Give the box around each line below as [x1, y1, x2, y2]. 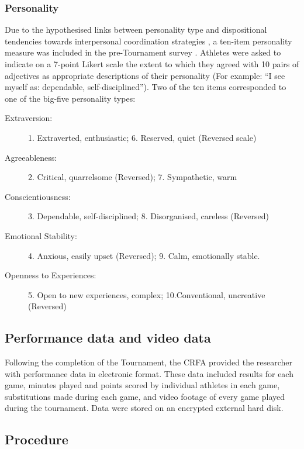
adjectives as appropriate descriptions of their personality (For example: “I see [5, 69, 285, 81]
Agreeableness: [5, 151, 57, 163]
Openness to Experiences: [5, 269, 96, 281]
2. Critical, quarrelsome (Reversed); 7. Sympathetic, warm [28, 171, 237, 183]
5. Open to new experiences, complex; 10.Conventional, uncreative [28, 288, 265, 301]
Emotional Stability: [5, 229, 77, 241]
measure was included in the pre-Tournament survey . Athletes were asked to [5, 46, 281, 58]
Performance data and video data [5, 329, 211, 347]
